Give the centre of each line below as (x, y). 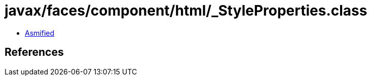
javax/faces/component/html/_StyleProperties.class (186, 11)
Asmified (40, 33)
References (34, 52)
